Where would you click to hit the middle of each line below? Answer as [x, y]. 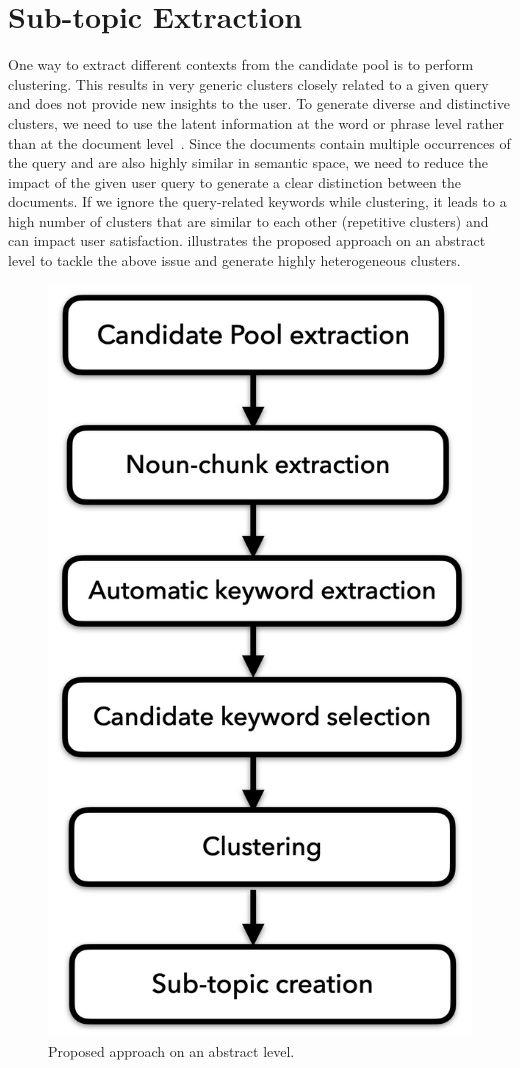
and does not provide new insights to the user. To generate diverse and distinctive [259, 103]
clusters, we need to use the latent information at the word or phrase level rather [256, 122]
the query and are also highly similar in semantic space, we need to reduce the [248, 162]
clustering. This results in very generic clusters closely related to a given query [248, 83]
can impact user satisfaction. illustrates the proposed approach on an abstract [247, 240]
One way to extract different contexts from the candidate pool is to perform [241, 64]
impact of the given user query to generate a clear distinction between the [234, 181]
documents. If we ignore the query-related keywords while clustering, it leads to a [257, 201]
